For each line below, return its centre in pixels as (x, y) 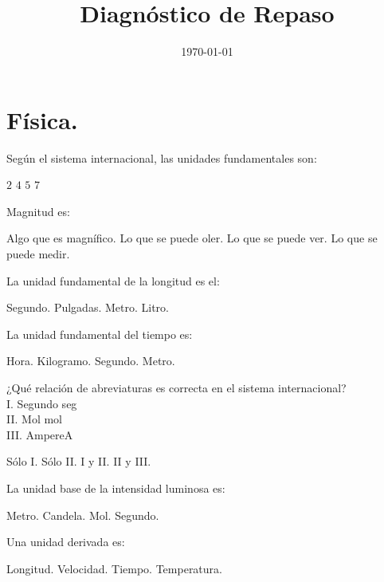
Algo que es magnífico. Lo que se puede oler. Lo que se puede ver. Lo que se (192, 238)
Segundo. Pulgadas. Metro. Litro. (88, 307)
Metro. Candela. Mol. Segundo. (83, 515)
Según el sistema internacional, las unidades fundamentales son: (162, 157)
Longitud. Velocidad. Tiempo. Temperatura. (114, 568)
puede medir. (38, 254)
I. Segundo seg (42, 403)
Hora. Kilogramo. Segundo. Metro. (91, 361)
